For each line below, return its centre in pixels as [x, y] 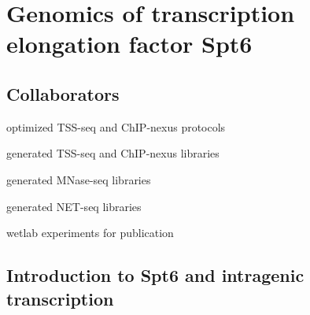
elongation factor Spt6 [129, 44]
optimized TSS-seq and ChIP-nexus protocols [116, 126]
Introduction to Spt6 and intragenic [155, 275]
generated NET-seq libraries [74, 206]
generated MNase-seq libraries [79, 179]
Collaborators [63, 93]
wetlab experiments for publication [90, 233]
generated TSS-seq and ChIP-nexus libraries [113, 153]
